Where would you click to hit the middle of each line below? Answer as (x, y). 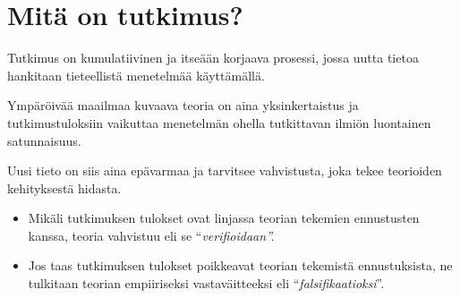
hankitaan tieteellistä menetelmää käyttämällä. (136, 75)
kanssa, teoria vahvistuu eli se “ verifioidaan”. (151, 235)
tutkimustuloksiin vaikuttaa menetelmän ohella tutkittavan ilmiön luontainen (219, 122)
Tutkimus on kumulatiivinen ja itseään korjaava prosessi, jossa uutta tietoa (213, 58)
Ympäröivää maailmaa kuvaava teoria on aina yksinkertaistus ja (183, 105)
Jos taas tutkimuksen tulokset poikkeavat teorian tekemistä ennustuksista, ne (240, 265)
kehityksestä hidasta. (64, 187)
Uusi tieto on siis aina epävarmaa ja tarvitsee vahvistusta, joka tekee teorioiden (225, 170)
